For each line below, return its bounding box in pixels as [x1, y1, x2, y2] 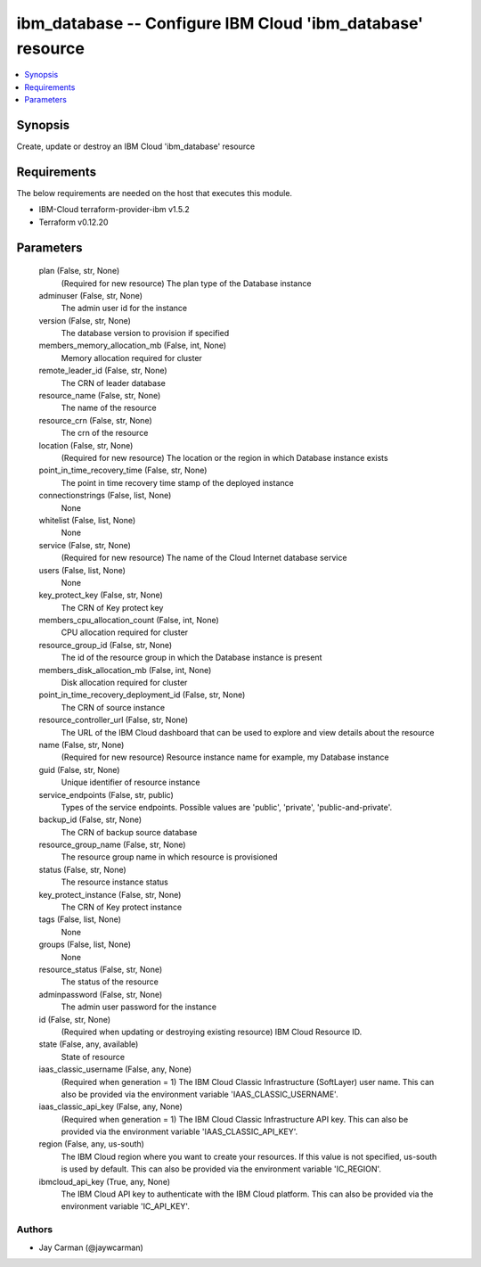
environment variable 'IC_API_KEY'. [61, 1201, 191, 1212]
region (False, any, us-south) [38, 1139, 144, 1149]
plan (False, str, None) [38, 266, 120, 276]
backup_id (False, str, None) [38, 814, 143, 825]
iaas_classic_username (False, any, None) [38, 1064, 192, 1074]
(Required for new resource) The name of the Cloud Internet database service [61, 553, 347, 564]
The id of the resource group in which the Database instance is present [61, 652, 322, 663]
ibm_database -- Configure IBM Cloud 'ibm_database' [16, 13, 424, 33]
